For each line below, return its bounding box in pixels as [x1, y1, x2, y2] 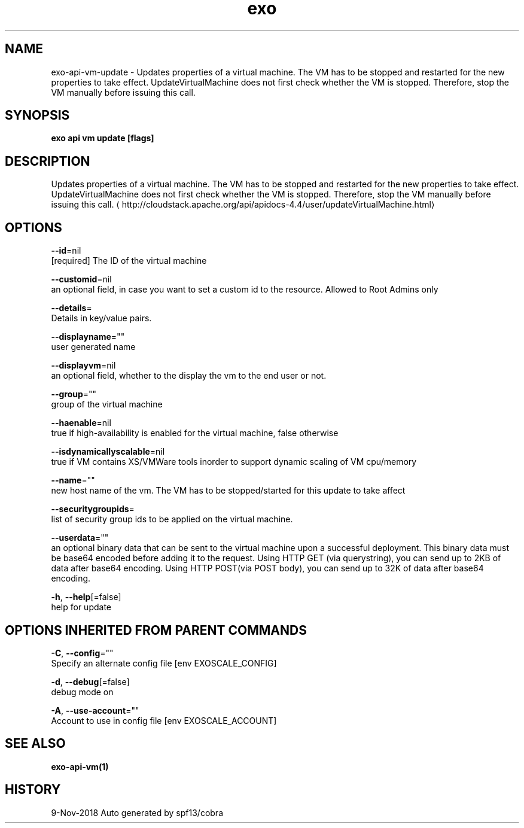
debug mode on [51, 686, 114, 697]
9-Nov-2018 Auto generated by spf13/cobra [51, 807, 223, 818]
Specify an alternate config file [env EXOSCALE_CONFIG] [51, 657, 277, 668]
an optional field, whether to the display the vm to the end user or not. [51, 370, 327, 381]
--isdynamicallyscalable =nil [51, 446, 165, 457]
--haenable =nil [51, 418, 111, 428]
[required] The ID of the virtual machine [51, 255, 207, 266]
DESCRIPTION [5, 153, 90, 169]
